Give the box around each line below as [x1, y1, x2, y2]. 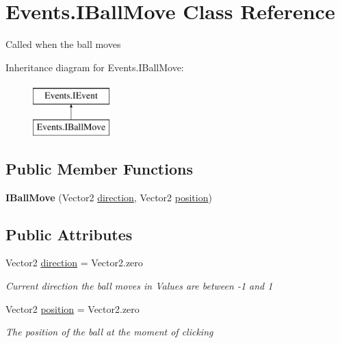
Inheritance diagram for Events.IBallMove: [5, 60, 184, 74]
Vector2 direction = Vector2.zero [5, 255, 143, 270]
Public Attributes [5, 223, 133, 244]
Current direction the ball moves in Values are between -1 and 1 [5, 279, 273, 293]
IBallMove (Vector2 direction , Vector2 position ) [5, 190, 212, 204]
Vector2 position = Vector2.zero [5, 301, 140, 316]
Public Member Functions [5, 157, 193, 179]
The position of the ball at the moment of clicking [5, 325, 213, 339]
